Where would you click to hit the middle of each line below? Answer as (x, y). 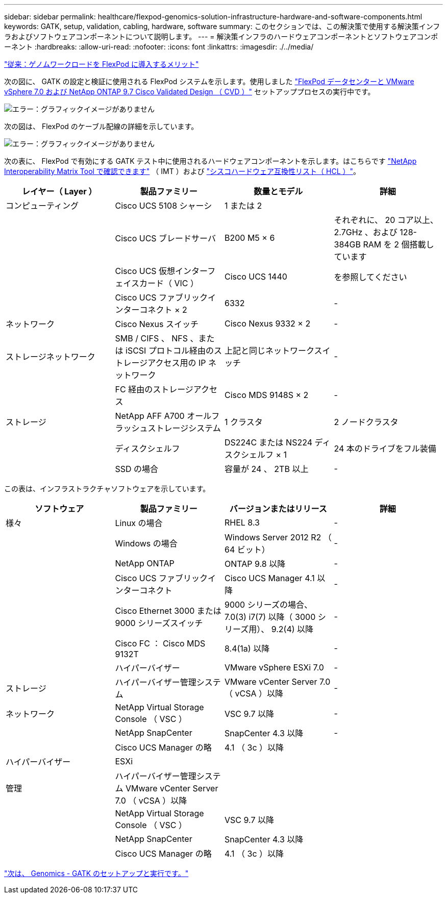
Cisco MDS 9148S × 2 (267, 395)
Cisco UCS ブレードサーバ (165, 238)
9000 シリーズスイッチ (159, 623)
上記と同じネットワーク (269, 351)
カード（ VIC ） (169, 283)
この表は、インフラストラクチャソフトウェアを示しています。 (107, 489)
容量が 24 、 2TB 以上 (267, 469)
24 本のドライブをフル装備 (385, 448)
